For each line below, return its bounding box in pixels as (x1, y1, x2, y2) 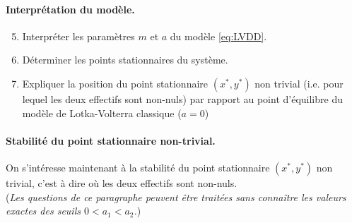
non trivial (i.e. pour (254, 76, 344, 90)
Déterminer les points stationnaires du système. (22, 52, 228, 67)
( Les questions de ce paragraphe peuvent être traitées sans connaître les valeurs (6, 189, 346, 204)
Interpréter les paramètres (22, 28, 135, 43)
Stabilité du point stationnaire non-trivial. (6, 133, 216, 147)
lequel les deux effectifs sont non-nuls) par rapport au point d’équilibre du (22, 91, 343, 106)
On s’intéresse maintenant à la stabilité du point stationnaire (6, 159, 270, 174)
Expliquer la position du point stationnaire (22, 76, 209, 90)
